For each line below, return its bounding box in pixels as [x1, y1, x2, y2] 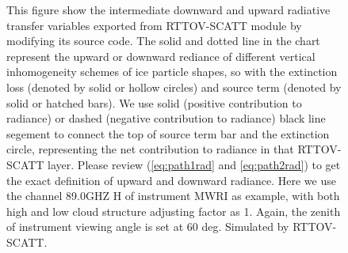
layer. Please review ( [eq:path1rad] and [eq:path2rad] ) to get [48, 156, 341, 172]
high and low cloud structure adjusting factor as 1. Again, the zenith [6, 202, 341, 219]
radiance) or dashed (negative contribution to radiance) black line [6, 110, 326, 126]
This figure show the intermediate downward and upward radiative [6, 2, 331, 17]
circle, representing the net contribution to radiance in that [6, 141, 294, 157]
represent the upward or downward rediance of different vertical [6, 47, 315, 64]
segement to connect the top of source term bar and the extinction [6, 125, 330, 142]
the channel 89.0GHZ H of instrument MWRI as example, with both [6, 187, 340, 204]
